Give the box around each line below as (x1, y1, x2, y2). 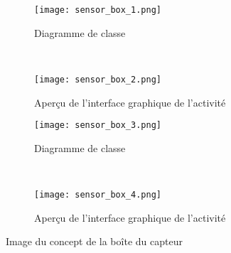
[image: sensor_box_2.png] (34, 74, 161, 85)
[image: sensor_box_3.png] (34, 120, 161, 131)
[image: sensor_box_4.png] (34, 189, 161, 200)
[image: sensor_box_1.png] (34, 5, 161, 15)
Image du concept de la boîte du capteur (6, 234, 183, 249)
